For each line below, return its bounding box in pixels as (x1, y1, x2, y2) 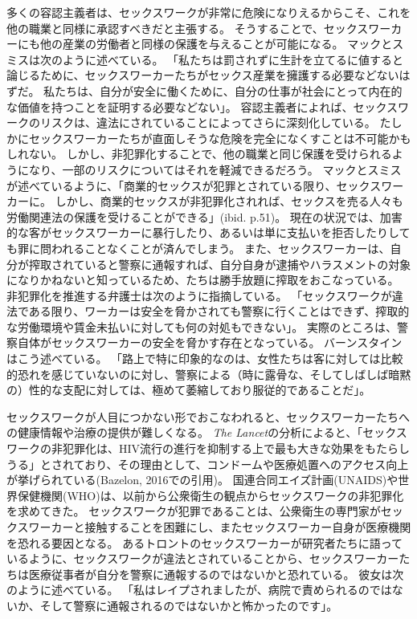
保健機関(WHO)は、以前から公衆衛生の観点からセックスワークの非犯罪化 (17, 487, 404, 503)
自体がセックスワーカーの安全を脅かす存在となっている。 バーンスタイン (17, 334, 403, 351)
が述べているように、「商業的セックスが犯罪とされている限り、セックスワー (6, 177, 404, 193)
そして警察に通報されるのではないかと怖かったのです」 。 (39, 597, 338, 613)
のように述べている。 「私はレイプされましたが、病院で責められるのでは (6, 581, 392, 598)
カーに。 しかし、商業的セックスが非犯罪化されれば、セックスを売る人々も (6, 193, 403, 210)
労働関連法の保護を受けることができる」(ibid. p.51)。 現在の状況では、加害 (6, 208, 403, 225)
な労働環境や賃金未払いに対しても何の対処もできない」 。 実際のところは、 (6, 318, 397, 335)
